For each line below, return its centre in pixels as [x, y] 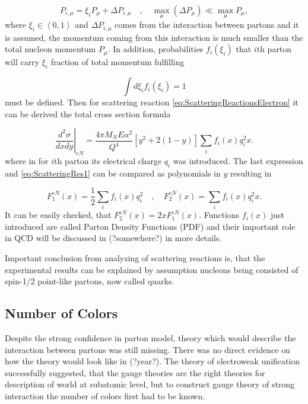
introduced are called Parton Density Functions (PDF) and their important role [150, 226]
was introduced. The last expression [238, 161]
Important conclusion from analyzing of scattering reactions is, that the [135, 258]
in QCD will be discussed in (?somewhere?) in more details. [113, 238]
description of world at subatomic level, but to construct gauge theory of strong [150, 384]
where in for [27, 161]
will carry [22, 62]
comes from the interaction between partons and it [207, 25]
